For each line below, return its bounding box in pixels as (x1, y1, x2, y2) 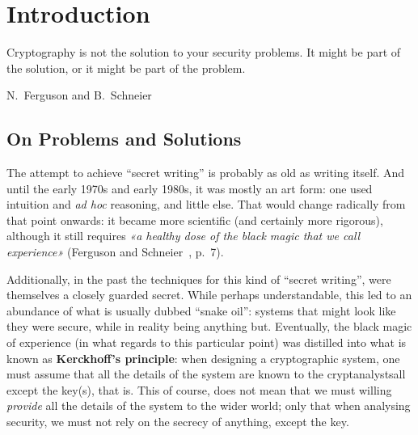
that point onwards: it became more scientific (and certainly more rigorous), (6, 211, 383, 228)
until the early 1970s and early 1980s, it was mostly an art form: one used (6, 179, 373, 196)
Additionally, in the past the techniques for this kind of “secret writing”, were (6, 270, 391, 287)
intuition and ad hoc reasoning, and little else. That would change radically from (6, 196, 406, 213)
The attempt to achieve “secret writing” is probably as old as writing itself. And (6, 164, 405, 181)
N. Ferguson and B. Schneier (6, 87, 152, 103)
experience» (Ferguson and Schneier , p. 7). (6, 243, 224, 260)
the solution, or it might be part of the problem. (6, 59, 246, 76)
